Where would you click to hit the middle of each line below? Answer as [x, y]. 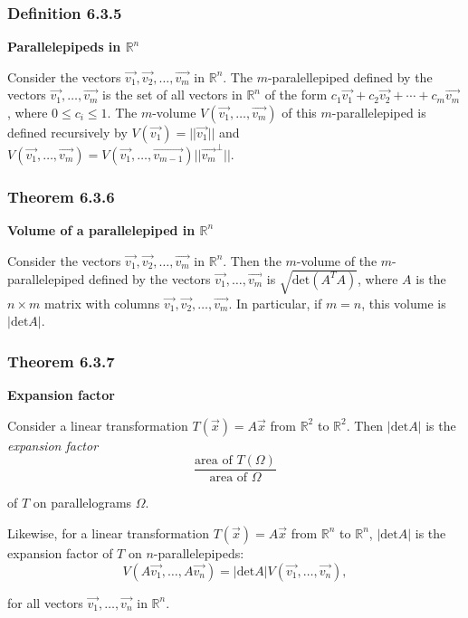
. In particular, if [275, 303]
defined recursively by [67, 132]
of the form [296, 95]
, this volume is [404, 303]
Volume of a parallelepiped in [101, 229]
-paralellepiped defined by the [350, 76]
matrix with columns [102, 303]
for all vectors [45, 602]
